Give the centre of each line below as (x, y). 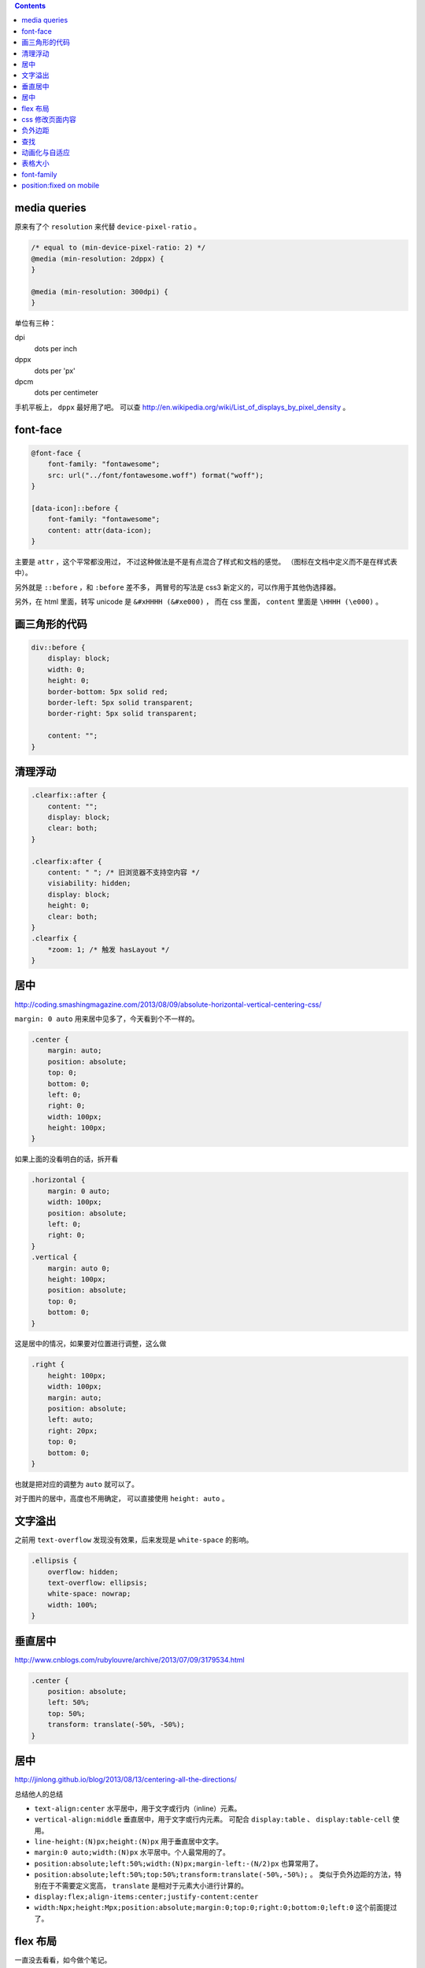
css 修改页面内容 (49, 119)
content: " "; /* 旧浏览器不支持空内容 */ (124, 872)
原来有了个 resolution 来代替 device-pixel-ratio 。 (107, 227)
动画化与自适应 (46, 153)
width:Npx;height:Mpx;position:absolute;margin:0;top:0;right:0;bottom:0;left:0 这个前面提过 (216, 1907)
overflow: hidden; (83, 1572)
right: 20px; (73, 1430)
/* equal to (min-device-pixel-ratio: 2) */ (118, 248)
